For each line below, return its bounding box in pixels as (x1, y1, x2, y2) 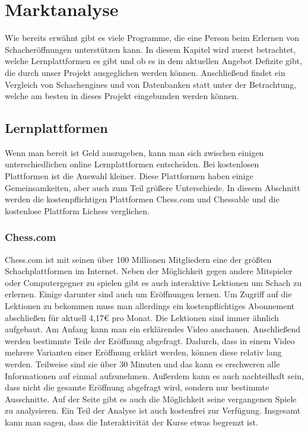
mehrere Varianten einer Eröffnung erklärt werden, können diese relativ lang (5, 346, 282, 358)
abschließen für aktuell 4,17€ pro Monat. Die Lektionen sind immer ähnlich (5, 311, 279, 323)
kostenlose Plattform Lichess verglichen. (5, 204, 150, 217)
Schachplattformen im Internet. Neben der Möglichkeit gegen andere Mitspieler (5, 265, 293, 277)
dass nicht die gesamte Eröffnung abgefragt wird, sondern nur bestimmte (5, 381, 269, 393)
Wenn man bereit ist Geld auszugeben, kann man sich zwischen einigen (5, 146, 264, 158)
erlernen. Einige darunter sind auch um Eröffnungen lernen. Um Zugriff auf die (5, 288, 292, 300)
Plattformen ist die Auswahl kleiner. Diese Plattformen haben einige (5, 170, 253, 182)
